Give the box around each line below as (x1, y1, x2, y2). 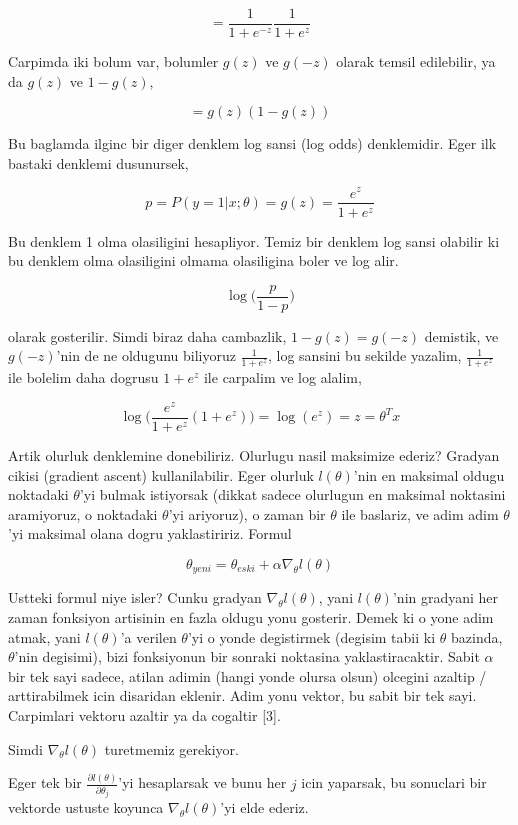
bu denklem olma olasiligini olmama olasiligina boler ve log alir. (8, 250, 399, 271)
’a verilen (120, 626, 177, 647)
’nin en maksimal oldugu (353, 464, 505, 485)
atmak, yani (8, 626, 81, 647)
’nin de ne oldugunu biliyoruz (56, 345, 236, 366)
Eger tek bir (8, 772, 82, 793)
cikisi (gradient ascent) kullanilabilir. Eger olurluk (8, 464, 314, 485)
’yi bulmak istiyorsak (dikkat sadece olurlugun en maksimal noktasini (79, 484, 506, 505)
